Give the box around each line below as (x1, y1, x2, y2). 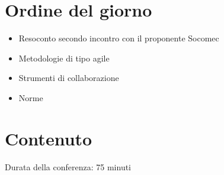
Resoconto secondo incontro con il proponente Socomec (18, 32, 219, 44)
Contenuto (5, 126, 92, 150)
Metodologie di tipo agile (18, 51, 110, 64)
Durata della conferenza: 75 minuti (5, 160, 132, 173)
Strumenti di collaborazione (18, 72, 119, 84)
